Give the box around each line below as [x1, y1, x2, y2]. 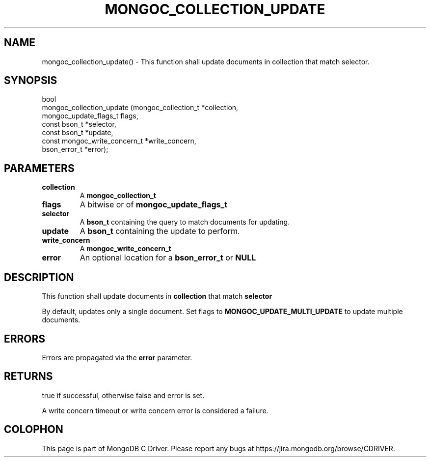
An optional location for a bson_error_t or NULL [80, 253, 256, 263]
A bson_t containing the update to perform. [80, 226, 240, 236]
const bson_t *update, [42, 128, 113, 137]
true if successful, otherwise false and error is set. [42, 391, 205, 400]
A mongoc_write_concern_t [80, 244, 171, 253]
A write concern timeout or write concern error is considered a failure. [42, 406, 269, 415]
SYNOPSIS [4, 74, 57, 87]
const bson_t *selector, [42, 120, 116, 129]
